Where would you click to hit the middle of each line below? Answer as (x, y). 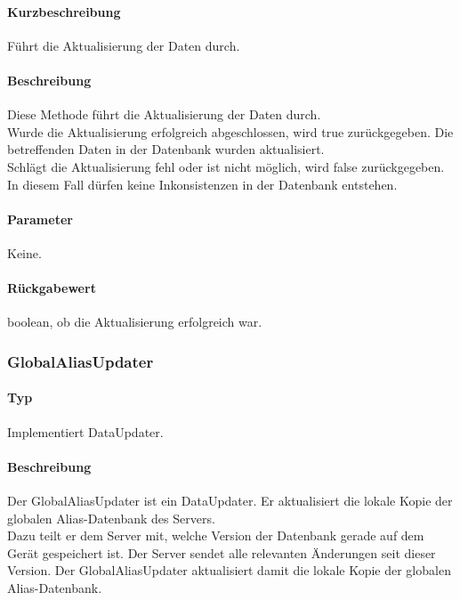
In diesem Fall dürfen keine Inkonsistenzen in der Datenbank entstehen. (202, 184)
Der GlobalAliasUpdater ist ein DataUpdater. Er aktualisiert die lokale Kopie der (230, 500)
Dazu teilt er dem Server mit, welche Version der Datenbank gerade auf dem (216, 535)
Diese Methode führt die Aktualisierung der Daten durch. (164, 114)
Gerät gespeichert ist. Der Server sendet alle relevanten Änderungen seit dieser (222, 552)
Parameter (40, 219)
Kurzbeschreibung (64, 11)
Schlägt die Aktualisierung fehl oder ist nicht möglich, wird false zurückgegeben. (226, 166)
